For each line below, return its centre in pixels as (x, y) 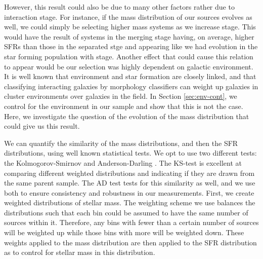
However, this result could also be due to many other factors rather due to (119, 7)
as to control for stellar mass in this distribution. (80, 252)
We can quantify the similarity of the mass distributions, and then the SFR (121, 143)
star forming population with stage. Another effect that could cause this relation (129, 56)
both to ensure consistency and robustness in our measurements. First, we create (129, 192)
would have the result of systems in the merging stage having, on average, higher (129, 36)
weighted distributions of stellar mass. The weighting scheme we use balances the (130, 202)
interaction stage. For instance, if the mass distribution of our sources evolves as (128, 16)
